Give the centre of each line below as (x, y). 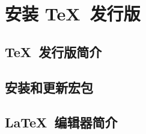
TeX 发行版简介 (53, 51)
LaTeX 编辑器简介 (61, 122)
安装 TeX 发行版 (73, 14)
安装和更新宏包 (49, 87)
